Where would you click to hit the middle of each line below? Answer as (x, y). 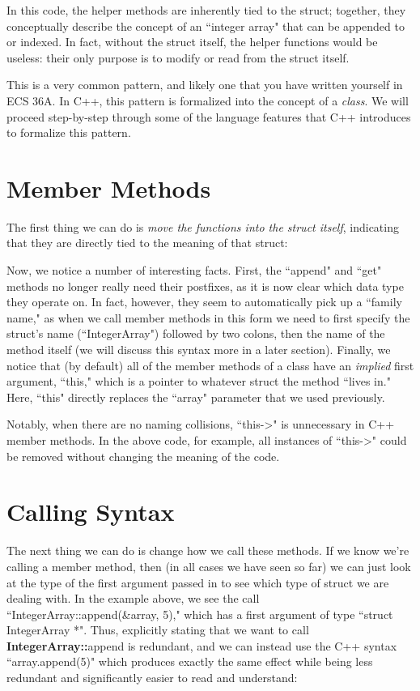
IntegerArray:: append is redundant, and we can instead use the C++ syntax (202, 645)
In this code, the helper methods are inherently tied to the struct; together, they (206, 10)
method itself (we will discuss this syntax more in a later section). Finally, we (199, 350)
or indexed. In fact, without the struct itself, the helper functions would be (192, 42)
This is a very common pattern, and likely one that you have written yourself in (205, 85)
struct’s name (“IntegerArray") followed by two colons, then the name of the (196, 333)
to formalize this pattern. (69, 132)
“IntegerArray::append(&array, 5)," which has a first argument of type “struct (200, 614)
